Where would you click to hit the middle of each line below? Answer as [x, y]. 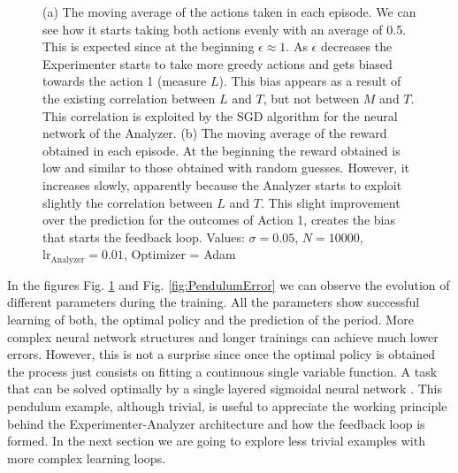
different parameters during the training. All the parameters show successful [214, 302]
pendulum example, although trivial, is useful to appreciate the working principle [227, 405]
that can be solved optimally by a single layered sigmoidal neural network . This [225, 389]
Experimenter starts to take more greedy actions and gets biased [218, 63]
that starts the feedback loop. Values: [144, 237]
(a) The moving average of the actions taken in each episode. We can [229, 11]
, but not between [311, 98]
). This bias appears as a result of [310, 81]
